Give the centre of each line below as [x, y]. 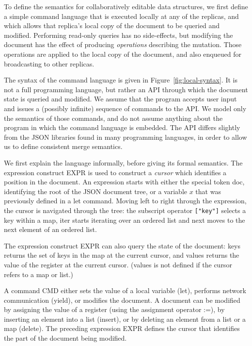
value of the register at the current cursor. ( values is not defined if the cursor [118, 264]
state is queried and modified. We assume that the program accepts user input [120, 99]
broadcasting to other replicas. [49, 63]
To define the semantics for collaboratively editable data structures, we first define [126, 6]
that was [208, 191]
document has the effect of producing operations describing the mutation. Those [123, 44]
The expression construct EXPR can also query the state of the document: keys [122, 245]
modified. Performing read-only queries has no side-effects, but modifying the [118, 35]
